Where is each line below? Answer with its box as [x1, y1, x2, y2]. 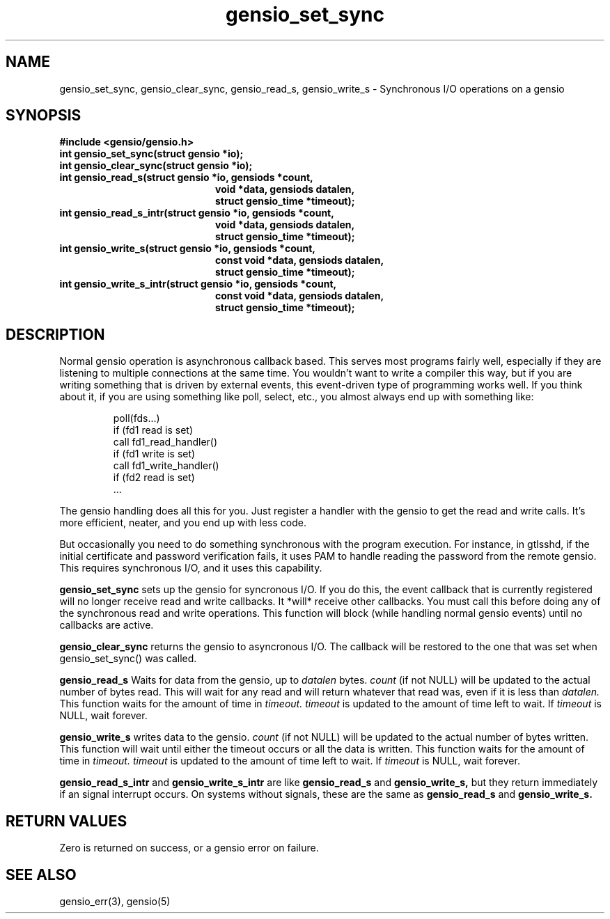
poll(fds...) [113, 412, 160, 425]
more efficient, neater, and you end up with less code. [59, 517, 306, 529]
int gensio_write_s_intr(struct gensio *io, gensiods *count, [59, 278, 337, 290]
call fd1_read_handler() [113, 436, 218, 448]
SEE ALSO [6, 865, 77, 883]
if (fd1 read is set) [113, 424, 194, 437]
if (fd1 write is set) [113, 448, 196, 460]
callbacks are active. [59, 619, 154, 631]
